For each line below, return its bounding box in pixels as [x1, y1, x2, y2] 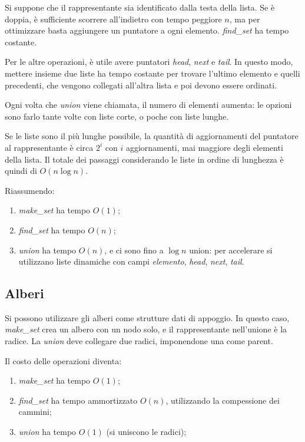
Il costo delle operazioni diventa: [5, 354, 122, 367]
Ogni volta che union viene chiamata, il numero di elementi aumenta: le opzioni [5, 98, 292, 111]
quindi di [5, 164, 37, 177]
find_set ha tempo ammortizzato [18, 394, 138, 406]
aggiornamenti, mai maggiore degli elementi [125, 141, 283, 153]
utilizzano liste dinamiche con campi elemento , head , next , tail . [18, 255, 244, 268]
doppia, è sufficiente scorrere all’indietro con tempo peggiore [5, 12, 222, 25]
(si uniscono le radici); [106, 425, 187, 438]
